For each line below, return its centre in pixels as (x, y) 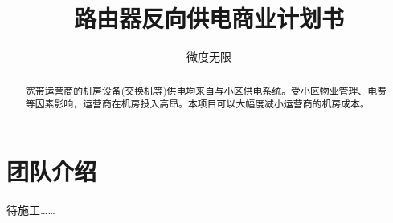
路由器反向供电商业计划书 (209, 18)
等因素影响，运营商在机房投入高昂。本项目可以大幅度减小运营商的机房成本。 (197, 104)
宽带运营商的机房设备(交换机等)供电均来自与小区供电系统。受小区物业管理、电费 (206, 90)
